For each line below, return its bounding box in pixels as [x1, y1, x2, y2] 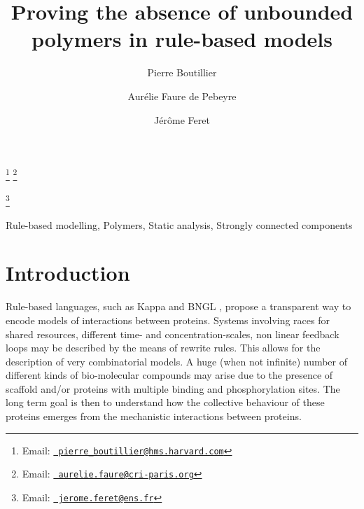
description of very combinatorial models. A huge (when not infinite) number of [6, 354, 348, 368]
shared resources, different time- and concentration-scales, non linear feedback [6, 326, 339, 341]
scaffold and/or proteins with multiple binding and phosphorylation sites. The [6, 381, 340, 396]
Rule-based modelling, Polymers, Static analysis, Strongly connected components [6, 217, 353, 232]
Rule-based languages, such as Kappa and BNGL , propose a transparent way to [6, 299, 351, 314]
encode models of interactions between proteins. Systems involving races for [6, 312, 330, 327]
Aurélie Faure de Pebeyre [127, 88, 237, 103]
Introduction [6, 258, 130, 287]
